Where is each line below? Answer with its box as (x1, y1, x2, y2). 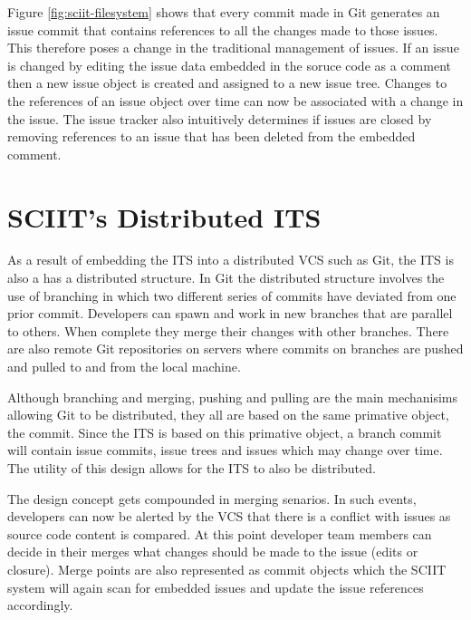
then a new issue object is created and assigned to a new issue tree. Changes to (7, 73, 447, 92)
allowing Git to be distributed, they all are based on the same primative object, (7, 405, 449, 424)
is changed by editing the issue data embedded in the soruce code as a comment (7, 55, 451, 74)
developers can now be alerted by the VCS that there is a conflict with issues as (7, 507, 451, 526)
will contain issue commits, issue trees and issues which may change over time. (7, 441, 443, 460)
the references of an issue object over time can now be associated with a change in (7, 91, 464, 110)
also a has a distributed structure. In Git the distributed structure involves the (7, 268, 445, 287)
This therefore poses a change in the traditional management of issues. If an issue (7, 38, 459, 57)
